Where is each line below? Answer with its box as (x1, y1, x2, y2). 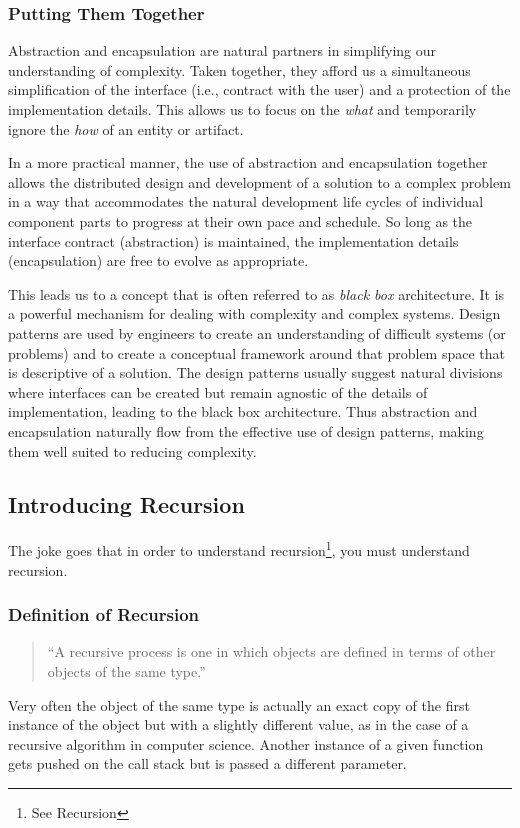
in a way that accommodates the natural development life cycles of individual (8, 191, 484, 212)
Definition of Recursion (8, 602, 200, 627)
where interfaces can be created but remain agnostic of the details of (8, 381, 428, 402)
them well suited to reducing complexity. (8, 440, 257, 461)
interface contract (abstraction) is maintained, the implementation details (8, 230, 459, 251)
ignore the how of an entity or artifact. (8, 118, 244, 139)
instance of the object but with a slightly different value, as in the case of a (8, 714, 469, 735)
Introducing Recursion (8, 489, 245, 520)
